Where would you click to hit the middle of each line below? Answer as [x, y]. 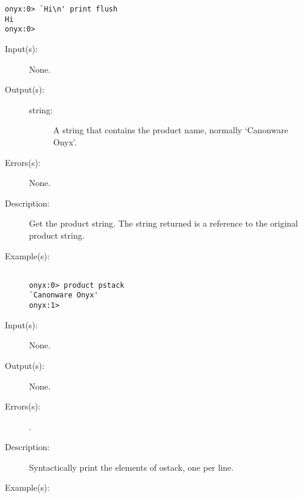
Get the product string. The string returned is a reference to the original [164, 223]
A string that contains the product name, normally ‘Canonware [171, 130]
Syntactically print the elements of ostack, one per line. [132, 467]
